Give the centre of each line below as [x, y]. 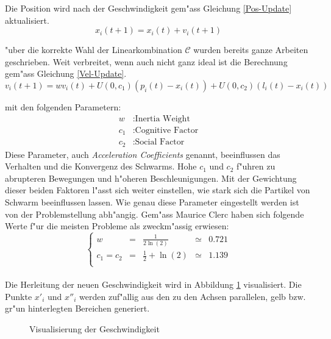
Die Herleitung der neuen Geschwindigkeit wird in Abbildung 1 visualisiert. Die [153, 284]
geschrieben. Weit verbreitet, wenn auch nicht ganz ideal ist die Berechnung [146, 61]
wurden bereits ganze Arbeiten [251, 50]
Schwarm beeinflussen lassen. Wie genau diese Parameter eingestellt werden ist [152, 202]
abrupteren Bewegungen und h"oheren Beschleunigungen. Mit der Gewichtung [151, 178]
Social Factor [160, 142]
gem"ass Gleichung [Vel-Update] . [66, 73]
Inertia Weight [162, 119]
